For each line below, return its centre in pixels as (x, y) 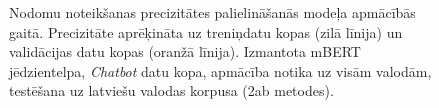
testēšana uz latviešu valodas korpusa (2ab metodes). (171, 90)
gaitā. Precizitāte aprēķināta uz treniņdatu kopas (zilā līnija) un (206, 31)
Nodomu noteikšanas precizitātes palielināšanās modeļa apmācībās (212, 12)
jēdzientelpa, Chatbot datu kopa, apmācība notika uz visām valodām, (220, 70)
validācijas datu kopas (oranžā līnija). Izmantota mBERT (185, 51)
